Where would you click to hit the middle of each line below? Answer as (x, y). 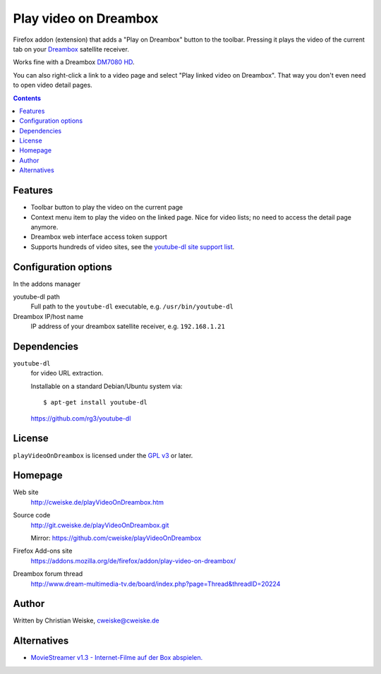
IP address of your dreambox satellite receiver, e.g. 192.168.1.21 (128, 326)
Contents (27, 98)
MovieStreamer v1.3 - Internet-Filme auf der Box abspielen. (117, 658)
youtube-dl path (36, 297)
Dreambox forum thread (48, 574)
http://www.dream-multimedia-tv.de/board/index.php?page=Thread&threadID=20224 (156, 584)
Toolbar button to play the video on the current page (107, 207)
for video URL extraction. (67, 373)
